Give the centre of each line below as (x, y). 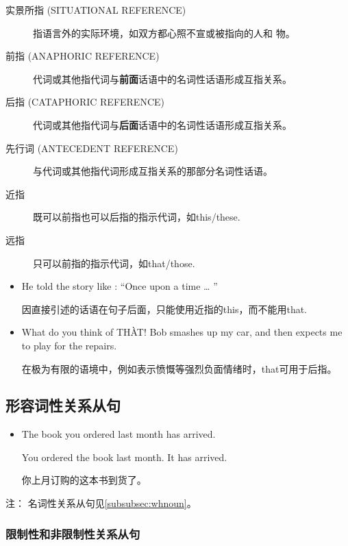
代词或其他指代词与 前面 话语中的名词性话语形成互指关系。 (162, 78)
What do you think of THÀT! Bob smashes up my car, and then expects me (182, 332)
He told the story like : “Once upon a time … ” (120, 286)
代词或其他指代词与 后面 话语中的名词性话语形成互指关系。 (162, 124)
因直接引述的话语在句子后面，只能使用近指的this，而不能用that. (164, 309)
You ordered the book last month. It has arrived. (124, 457)
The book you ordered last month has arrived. (119, 434)
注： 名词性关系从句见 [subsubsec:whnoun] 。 (101, 503)
